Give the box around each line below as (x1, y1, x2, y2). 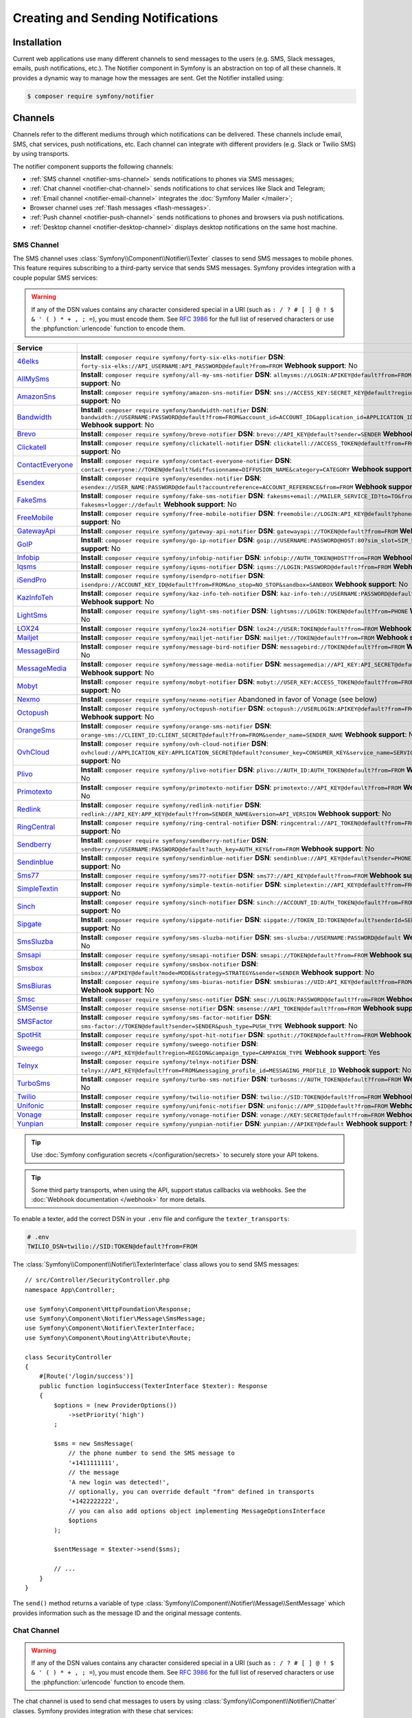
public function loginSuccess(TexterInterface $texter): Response (38, 1382, 268, 1390)
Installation (12, 36, 62, 48)
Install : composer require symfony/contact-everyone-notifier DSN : (80, 456, 292, 465)
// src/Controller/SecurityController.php (25, 1276, 170, 1284)
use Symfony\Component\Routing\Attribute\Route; (25, 1334, 192, 1341)
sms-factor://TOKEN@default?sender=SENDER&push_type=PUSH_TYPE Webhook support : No (80, 1020, 358, 1030)
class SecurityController (25, 1353, 113, 1361)
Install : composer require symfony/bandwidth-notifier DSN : (80, 405, 268, 414)
